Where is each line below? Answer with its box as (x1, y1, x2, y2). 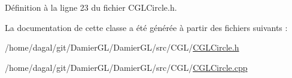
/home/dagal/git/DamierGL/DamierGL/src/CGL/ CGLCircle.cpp (5, 61, 248, 73)
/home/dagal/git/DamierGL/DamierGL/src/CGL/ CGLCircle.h (5, 41, 239, 54)
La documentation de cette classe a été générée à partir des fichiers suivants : (5, 21, 288, 33)
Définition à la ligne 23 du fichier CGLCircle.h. (5, 1, 177, 13)
